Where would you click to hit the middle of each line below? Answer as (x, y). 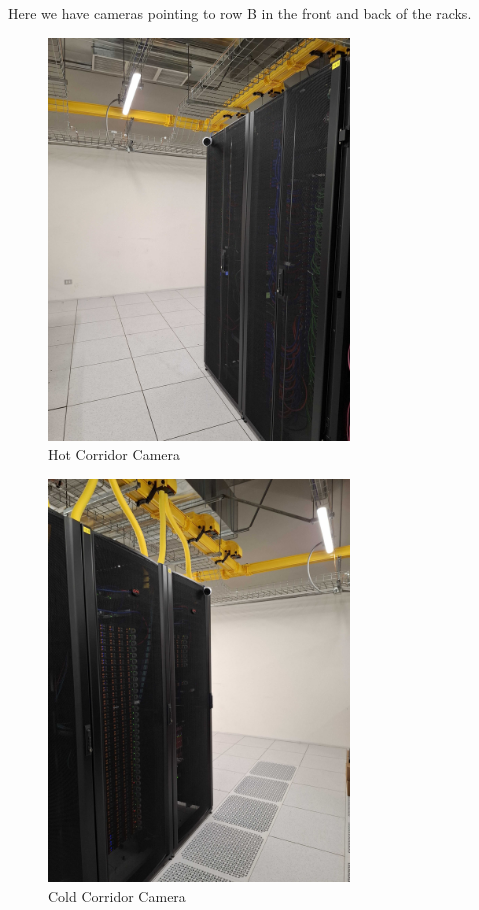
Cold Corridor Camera (117, 895)
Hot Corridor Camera (114, 454)
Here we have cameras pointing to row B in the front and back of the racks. (240, 13)
